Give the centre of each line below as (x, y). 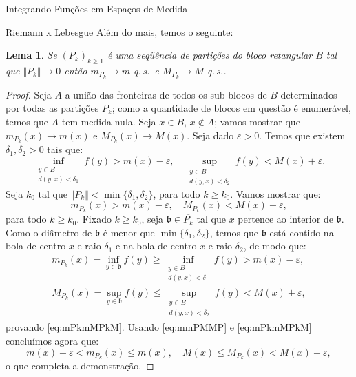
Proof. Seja (29, 94)
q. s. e (146, 70)
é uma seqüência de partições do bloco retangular (210, 55)
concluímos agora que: (52, 340)
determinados (309, 94)
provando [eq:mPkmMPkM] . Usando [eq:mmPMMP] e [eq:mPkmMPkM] (159, 327)
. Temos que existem (302, 135)
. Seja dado (210, 135)
